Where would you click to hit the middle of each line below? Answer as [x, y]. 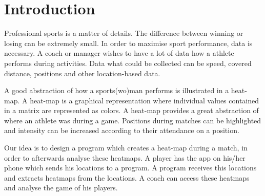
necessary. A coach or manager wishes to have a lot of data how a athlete [119, 53]
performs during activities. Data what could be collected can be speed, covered [128, 63]
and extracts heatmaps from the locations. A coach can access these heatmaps [127, 177]
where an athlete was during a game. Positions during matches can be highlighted [133, 120]
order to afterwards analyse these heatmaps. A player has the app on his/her [125, 157]
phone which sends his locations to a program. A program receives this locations [130, 168]
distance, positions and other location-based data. [82, 73]
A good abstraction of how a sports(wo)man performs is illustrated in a [117, 90]
